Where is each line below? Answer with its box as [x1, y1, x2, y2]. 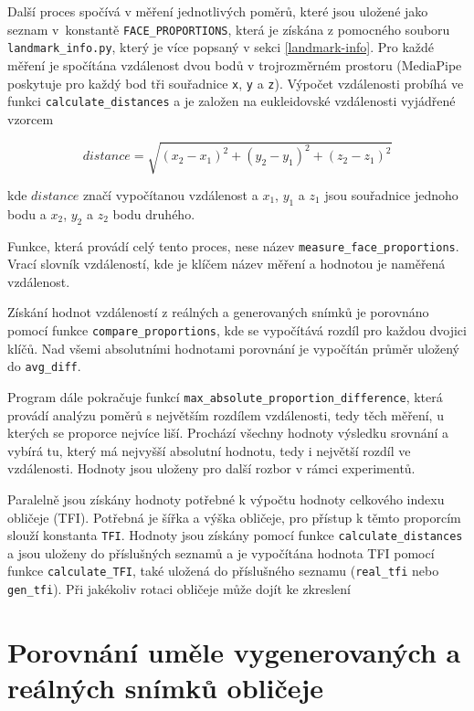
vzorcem [7, 109, 54, 128]
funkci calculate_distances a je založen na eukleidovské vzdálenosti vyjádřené [7, 91, 456, 111]
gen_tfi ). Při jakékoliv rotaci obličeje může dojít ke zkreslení [7, 579, 352, 599]
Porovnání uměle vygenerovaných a [7, 632, 461, 670]
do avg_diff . [7, 356, 81, 376]
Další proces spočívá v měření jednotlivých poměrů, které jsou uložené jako [7, 2, 428, 20]
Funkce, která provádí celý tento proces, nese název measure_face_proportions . [7, 236, 459, 255]
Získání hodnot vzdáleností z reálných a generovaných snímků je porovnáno [7, 302, 429, 322]
